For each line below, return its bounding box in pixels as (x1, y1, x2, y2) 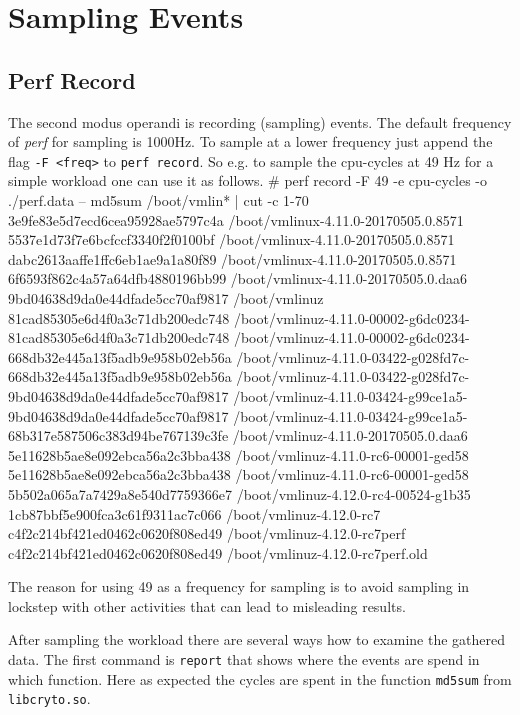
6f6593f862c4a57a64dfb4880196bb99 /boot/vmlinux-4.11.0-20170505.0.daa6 (8, 268, 467, 289)
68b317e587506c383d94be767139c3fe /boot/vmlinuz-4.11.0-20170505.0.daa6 (8, 425, 468, 446)
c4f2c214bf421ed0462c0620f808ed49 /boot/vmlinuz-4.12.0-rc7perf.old (8, 542, 428, 563)
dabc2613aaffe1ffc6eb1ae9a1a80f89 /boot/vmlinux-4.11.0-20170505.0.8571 (8, 248, 457, 269)
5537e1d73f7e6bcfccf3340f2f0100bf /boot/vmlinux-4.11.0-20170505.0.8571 (8, 229, 455, 250)
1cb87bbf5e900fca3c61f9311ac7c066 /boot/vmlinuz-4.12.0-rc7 (8, 503, 381, 524)
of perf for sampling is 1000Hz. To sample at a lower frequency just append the (8, 131, 493, 152)
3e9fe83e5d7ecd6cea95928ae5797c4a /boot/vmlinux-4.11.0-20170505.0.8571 (8, 209, 464, 230)
